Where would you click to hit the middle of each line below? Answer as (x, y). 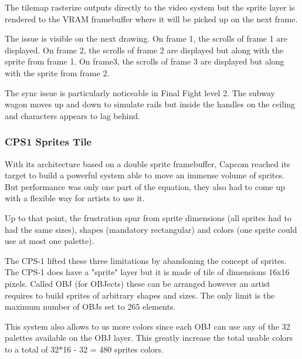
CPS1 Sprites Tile (48, 142)
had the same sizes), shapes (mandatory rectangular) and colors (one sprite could (151, 229)
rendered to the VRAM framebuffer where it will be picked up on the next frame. (151, 18)
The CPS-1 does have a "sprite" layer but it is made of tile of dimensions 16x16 (147, 272)
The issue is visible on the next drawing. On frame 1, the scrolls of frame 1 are (146, 38)
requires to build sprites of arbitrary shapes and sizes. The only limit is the (140, 295)
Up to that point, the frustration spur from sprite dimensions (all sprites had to (148, 217)
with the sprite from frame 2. (57, 72)
